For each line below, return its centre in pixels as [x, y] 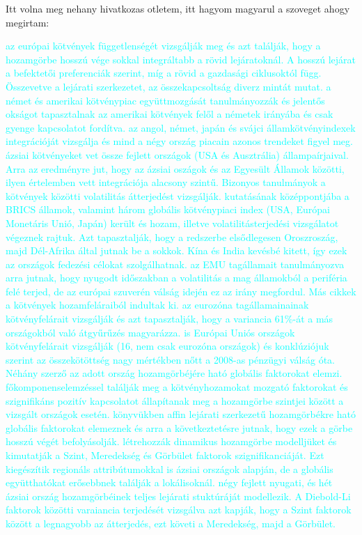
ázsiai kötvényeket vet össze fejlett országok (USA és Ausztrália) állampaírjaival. [177, 154]
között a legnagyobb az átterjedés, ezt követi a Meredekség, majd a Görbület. [171, 523]
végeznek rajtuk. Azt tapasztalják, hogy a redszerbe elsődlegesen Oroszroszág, [172, 237]
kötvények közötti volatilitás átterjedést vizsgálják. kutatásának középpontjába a [178, 195]
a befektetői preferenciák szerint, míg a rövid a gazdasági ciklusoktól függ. [164, 73]
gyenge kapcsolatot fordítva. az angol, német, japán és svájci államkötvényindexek [181, 127]
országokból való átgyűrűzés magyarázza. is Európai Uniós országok [150, 332]
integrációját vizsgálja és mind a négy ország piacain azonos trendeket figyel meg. [179, 141]
